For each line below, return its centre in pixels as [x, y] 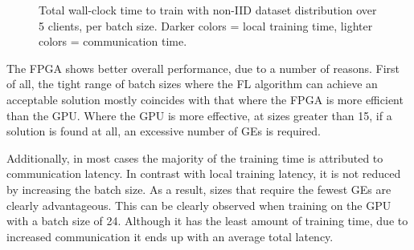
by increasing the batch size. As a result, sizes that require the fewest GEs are [199, 189]
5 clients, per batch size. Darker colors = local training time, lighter [206, 25]
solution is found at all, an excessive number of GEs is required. [164, 131]
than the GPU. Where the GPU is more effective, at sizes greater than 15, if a [199, 115]
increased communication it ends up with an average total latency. [170, 236]
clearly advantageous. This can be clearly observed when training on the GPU [199, 205]
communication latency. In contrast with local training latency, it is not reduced [204, 173]
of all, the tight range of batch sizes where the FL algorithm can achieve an [192, 84]
